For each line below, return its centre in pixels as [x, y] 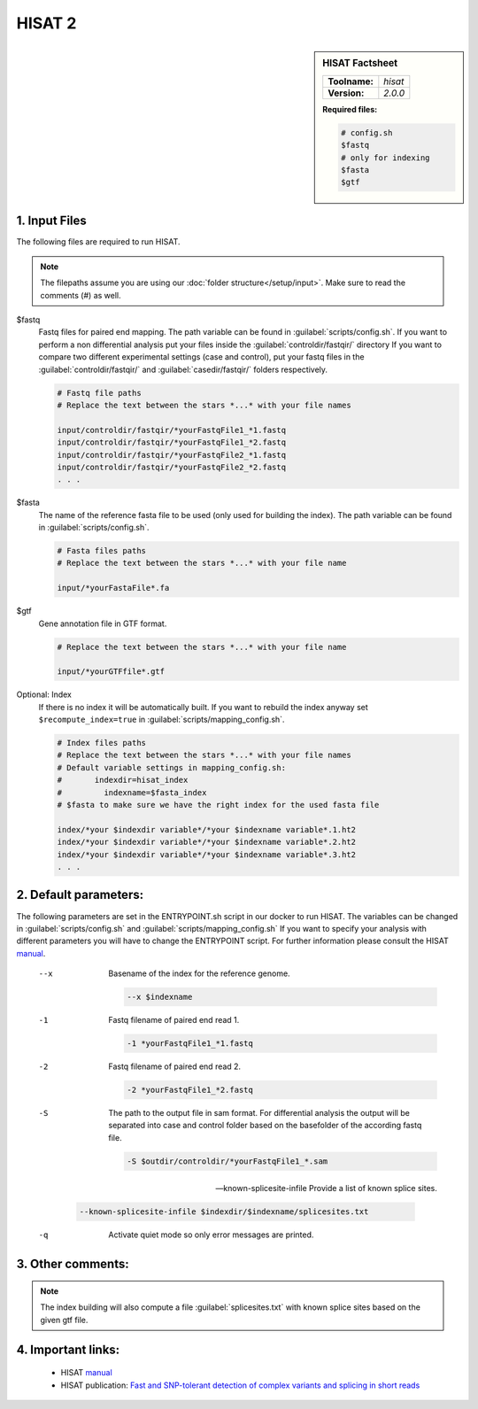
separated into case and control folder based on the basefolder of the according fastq [265, 1126]
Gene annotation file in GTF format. [103, 623]
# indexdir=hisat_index [123, 780]
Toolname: [351, 81]
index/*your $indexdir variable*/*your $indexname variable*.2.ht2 [207, 842]
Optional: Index [44, 694]
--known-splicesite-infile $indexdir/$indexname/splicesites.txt [224, 1212]
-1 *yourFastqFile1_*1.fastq [190, 1044]
